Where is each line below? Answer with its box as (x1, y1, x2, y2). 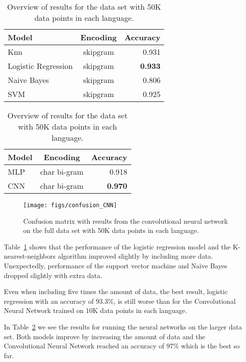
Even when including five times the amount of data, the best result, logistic (4, 286, 228, 296)
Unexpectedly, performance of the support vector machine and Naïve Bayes (4, 261, 228, 271)
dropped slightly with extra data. (4, 270, 103, 280)
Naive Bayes (8, 74, 49, 85)
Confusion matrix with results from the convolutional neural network (23, 215, 228, 226)
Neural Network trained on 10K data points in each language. (4, 305, 187, 315)
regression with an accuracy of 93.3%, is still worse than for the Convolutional (4, 296, 236, 306)
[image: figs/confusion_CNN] (23, 202, 117, 209)
